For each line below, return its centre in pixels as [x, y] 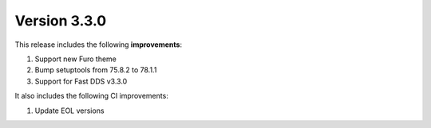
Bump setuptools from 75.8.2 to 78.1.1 [96, 70]
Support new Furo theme [76, 59]
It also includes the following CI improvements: [92, 96]
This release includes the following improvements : [99, 45]
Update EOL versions [69, 111]
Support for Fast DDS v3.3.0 [81, 81]
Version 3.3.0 [61, 21]
